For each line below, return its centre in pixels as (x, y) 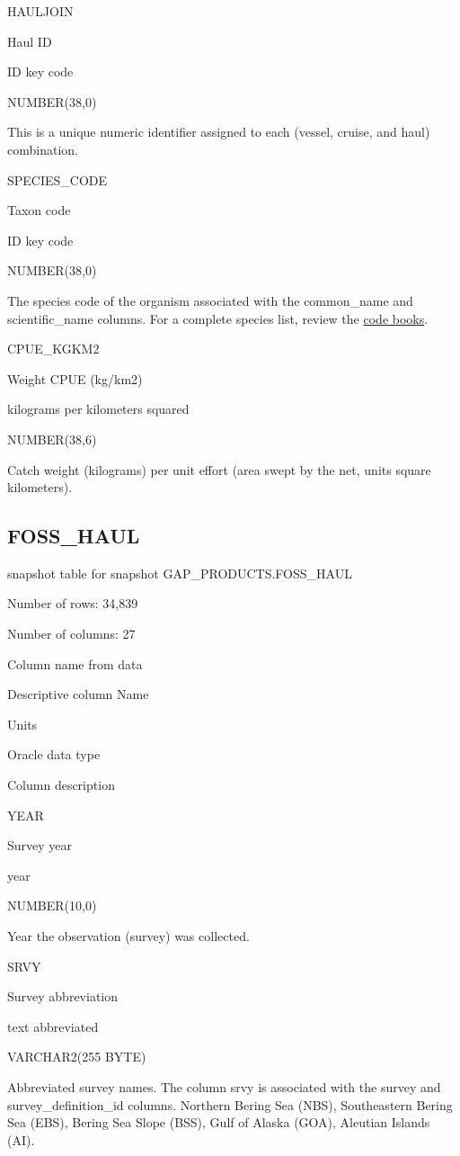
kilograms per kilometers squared (98, 409)
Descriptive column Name (78, 694)
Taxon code (39, 210)
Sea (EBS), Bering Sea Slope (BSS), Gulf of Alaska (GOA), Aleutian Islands (219, 1122)
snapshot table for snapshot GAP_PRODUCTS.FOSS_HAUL (180, 573)
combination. (43, 149)
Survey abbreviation (63, 996)
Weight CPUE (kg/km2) (75, 378)
